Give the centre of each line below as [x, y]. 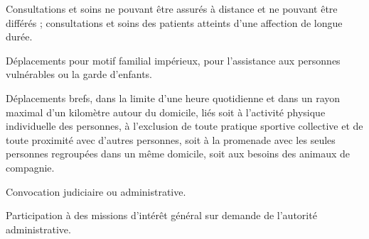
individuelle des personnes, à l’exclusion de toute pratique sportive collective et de [184, 126]
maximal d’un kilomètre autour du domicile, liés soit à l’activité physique [166, 112]
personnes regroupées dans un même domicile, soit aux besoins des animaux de [178, 154]
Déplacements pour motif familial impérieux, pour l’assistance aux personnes [173, 60]
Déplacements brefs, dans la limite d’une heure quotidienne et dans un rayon [173, 98]
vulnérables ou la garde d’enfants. [79, 74]
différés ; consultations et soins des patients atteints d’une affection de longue [174, 22]
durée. [19, 37]
